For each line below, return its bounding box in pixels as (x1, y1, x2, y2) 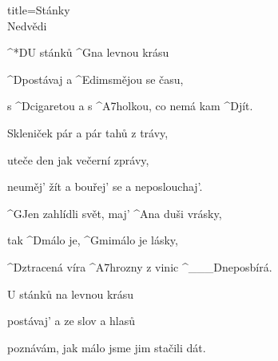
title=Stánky (7, 2, 70, 18)
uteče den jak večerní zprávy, (7, 151, 149, 168)
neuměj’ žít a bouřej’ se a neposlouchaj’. (7, 178, 203, 195)
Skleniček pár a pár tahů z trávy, (7, 124, 169, 141)
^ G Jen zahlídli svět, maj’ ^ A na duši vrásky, (7, 204, 222, 221)
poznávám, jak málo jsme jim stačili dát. (7, 339, 206, 355)
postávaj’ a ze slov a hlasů (7, 312, 136, 329)
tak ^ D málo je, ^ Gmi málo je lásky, (7, 232, 178, 248)
